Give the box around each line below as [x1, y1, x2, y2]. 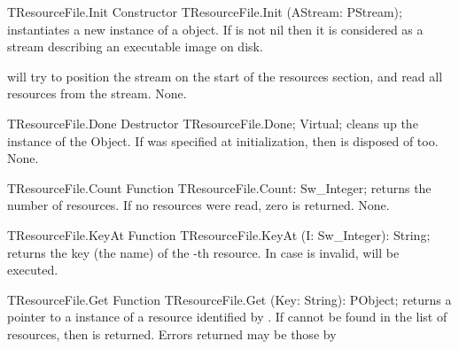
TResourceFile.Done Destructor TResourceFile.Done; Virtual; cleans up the [7, 113, 418, 132]
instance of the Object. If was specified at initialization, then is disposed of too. [7, 131, 439, 150]
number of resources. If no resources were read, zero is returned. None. [7, 196, 390, 214]
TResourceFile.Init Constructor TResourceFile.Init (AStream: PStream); [7, 3, 402, 20]
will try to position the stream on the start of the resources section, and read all [7, 66, 443, 85]
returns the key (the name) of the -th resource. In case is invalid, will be [7, 243, 400, 261]
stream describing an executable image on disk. [7, 37, 263, 56]
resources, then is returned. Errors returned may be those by [7, 324, 337, 343]
